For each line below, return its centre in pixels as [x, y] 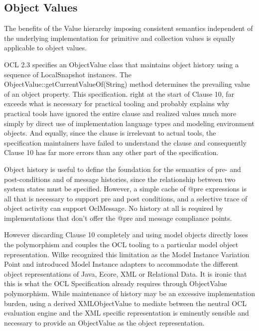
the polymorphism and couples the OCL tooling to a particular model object [121, 245]
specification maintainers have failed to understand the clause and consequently [125, 142]
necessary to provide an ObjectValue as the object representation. [104, 322]
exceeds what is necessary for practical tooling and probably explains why [117, 103]
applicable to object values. [46, 48]
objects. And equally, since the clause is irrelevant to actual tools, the [110, 133]
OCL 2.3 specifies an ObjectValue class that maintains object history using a [121, 64]
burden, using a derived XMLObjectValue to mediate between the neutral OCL [126, 303]
